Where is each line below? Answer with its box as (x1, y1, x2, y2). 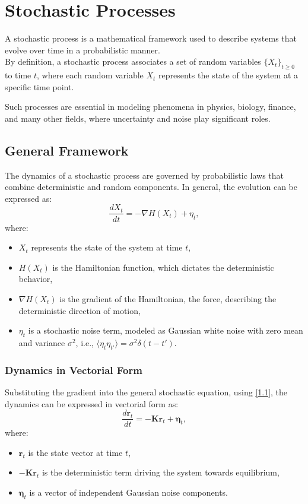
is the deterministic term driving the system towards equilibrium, (42, 466, 280, 478)
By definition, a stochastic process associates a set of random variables (5, 55, 261, 68)
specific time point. (5, 80, 74, 93)
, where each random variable (37, 69, 144, 81)
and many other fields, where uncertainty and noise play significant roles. (5, 112, 271, 124)
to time (5, 69, 31, 81)
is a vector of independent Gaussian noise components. (29, 486, 228, 498)
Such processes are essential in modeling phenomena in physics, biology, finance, (5, 100, 296, 113)
